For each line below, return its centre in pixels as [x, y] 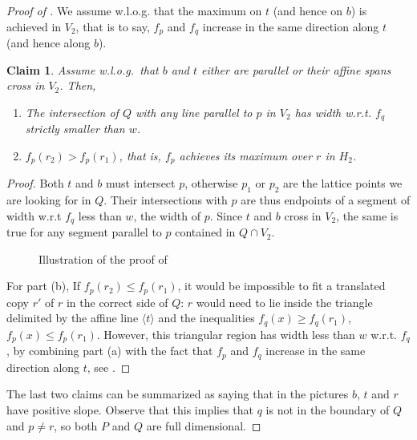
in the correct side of [117, 302]
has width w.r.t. [333, 112]
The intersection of [72, 112]
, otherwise [211, 183]
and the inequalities [206, 318]
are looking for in [49, 200]
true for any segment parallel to [84, 232]
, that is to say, [113, 26]
